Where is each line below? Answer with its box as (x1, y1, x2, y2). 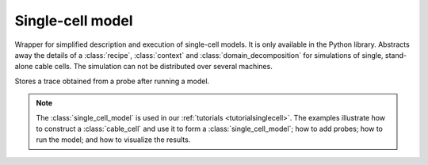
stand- (384, 50, 407, 59)
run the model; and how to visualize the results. (36, 135, 191, 144)
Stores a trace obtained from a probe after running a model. (14, 76, 210, 86)
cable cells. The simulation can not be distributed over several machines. (34, 62, 273, 71)
